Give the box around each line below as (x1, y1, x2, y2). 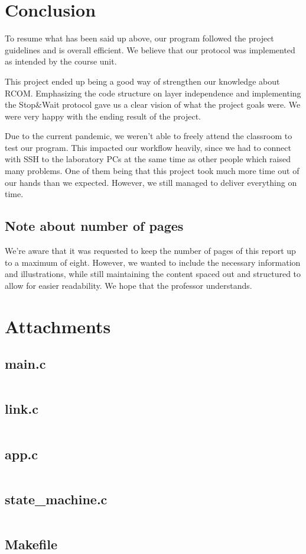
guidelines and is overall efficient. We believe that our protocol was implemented (5, 43, 295, 56)
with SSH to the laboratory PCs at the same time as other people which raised (5, 153, 291, 165)
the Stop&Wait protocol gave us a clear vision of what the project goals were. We (5, 98, 301, 111)
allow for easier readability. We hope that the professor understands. (5, 279, 252, 291)
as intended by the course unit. (5, 55, 117, 67)
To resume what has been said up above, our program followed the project (5, 32, 274, 44)
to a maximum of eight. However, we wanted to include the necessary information (5, 256, 301, 268)
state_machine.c (5, 489, 108, 508)
